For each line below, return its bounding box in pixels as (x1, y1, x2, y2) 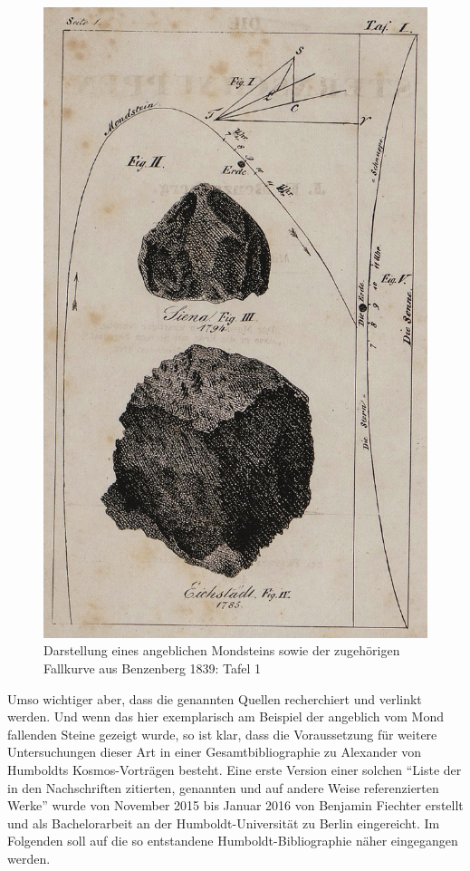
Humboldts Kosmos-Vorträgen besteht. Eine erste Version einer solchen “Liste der (7, 760, 462, 779)
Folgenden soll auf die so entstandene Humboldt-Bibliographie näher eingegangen (7, 831, 458, 850)
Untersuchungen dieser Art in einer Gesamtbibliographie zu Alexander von (7, 742, 422, 761)
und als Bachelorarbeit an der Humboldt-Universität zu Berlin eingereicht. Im (7, 813, 440, 832)
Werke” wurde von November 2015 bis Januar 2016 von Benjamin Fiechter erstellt (7, 796, 464, 815)
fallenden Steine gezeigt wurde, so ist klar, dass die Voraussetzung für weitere (7, 724, 437, 743)
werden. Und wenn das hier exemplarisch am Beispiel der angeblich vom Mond (7, 707, 445, 726)
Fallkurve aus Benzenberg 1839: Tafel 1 (43, 658, 262, 677)
